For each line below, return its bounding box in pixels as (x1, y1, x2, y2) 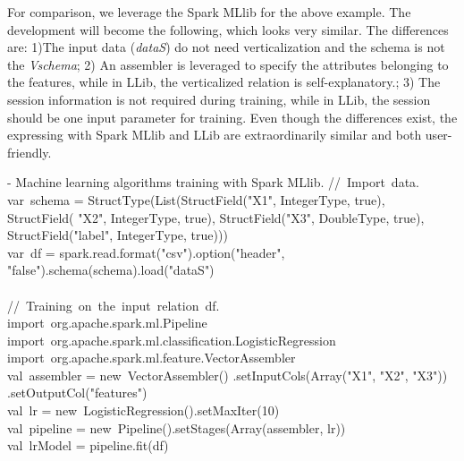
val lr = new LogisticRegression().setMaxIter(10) (7, 401, 280, 420)
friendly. (7, 142, 52, 161)
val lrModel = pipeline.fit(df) (7, 436, 169, 455)
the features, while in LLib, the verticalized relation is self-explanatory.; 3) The (7, 73, 441, 91)
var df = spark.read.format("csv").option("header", (7, 243, 285, 261)
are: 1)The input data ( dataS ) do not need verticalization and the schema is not (7, 38, 445, 56)
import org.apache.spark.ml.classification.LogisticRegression (7, 330, 336, 349)
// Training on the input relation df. (7, 295, 220, 314)
